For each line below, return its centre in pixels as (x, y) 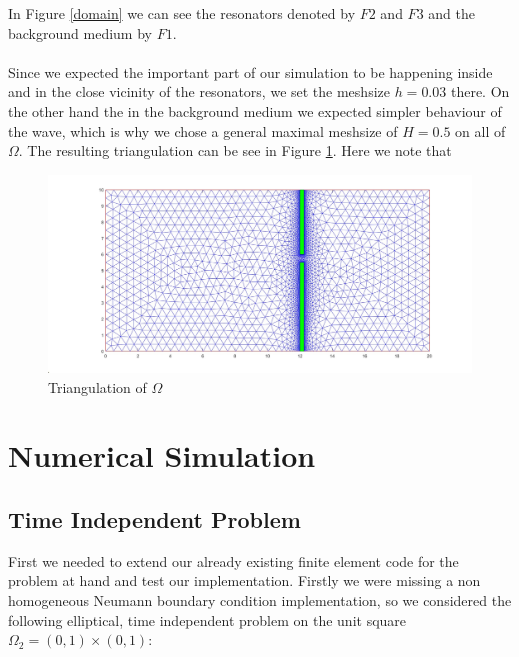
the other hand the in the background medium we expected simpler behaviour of (255, 110)
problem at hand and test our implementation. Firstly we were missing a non (244, 580)
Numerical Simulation (162, 455)
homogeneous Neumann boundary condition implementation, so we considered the (260, 600)
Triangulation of (97, 386)
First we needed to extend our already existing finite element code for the (233, 560)
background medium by (80, 32)
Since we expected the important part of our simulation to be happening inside (250, 71)
